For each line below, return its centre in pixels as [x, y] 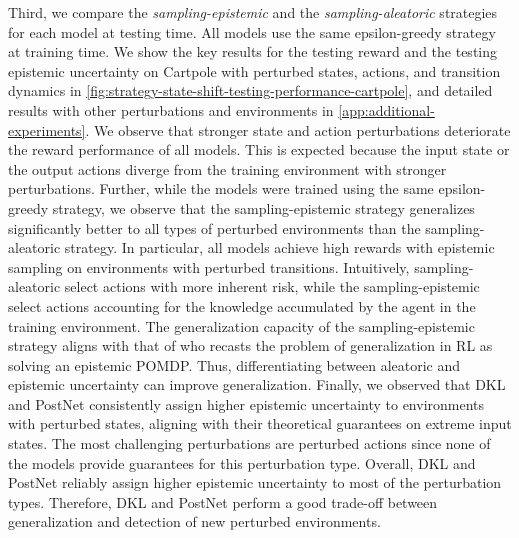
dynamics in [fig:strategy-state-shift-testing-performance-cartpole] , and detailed [250, 90]
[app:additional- [386, 109]
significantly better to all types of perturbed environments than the [214, 227]
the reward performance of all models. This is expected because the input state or [259, 149]
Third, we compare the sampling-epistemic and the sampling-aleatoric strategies [253, 12]
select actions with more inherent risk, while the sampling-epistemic [272, 286]
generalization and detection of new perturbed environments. [194, 521]
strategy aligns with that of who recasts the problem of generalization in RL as [250, 345]
